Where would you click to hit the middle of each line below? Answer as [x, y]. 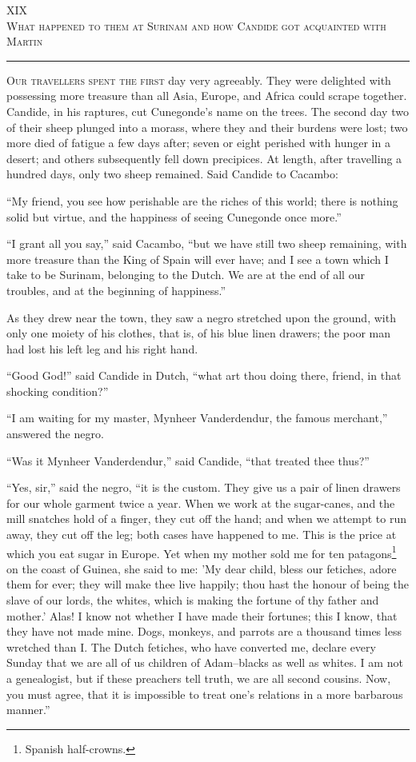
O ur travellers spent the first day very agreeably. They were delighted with [199, 80]
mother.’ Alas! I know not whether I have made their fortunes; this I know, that [202, 615]
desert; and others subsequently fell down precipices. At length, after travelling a [204, 158]
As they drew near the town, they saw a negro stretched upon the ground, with [201, 317]
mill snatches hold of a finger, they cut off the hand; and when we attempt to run [206, 519]
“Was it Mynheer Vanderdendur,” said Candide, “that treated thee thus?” [188, 460]
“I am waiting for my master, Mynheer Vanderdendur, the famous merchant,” [197, 418]
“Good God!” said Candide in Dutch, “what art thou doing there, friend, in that [204, 375]
